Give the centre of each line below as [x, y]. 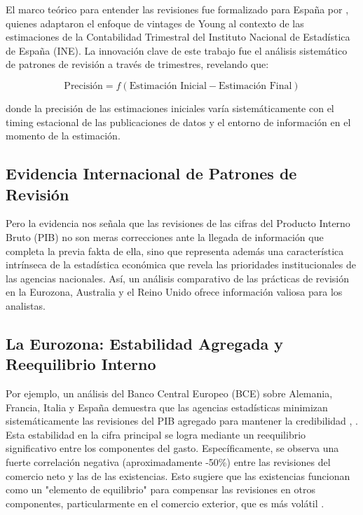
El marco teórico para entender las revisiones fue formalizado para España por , [177, 9]
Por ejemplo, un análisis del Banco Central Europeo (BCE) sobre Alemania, [169, 393]
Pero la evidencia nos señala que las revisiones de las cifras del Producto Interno [178, 223]
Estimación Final [255, 86]
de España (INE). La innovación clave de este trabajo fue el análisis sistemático [177, 50]
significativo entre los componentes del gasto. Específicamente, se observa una [172, 448]
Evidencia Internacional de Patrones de [151, 173]
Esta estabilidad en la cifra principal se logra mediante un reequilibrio [156, 434]
